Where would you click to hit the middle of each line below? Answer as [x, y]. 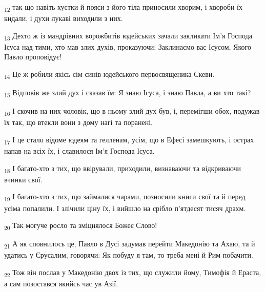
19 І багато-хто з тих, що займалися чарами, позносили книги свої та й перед [125, 197]
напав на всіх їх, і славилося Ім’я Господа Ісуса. [79, 151]
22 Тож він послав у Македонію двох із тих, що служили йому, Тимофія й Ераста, [133, 273]
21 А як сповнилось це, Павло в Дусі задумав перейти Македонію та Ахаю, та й [130, 244]
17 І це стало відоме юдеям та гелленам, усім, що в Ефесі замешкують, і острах [129, 140]
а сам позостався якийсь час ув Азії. [61, 284]
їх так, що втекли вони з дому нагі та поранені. [78, 122]
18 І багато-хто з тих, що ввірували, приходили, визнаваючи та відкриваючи [123, 169]
